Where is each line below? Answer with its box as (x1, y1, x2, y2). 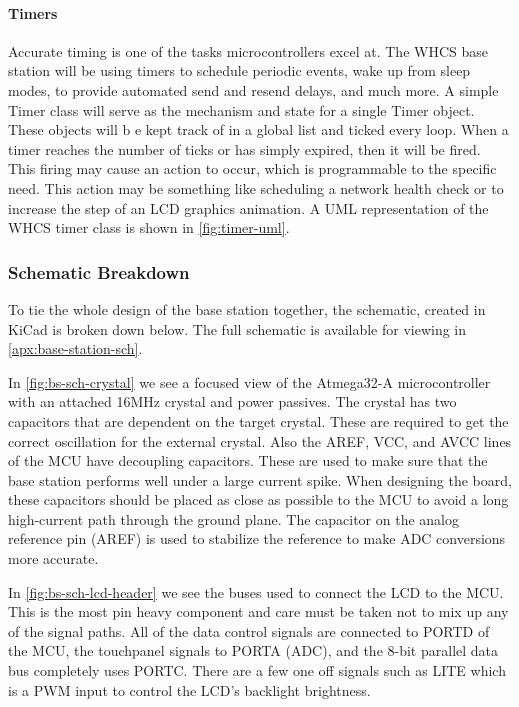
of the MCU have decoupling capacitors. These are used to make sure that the (8, 450, 488, 471)
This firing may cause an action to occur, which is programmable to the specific (8, 158, 497, 179)
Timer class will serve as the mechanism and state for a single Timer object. (8, 99, 475, 120)
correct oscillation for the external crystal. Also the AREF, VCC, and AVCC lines (8, 430, 512, 451)
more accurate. (8, 548, 99, 569)
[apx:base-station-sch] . (8, 338, 143, 359)
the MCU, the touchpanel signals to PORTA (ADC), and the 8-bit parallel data (8, 640, 499, 661)
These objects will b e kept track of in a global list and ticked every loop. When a (8, 119, 509, 140)
